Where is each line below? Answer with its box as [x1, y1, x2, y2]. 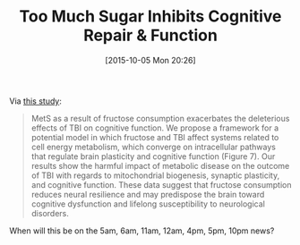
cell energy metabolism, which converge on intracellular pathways [30, 141, 276, 152]
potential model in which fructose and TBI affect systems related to [30, 131, 279, 142]
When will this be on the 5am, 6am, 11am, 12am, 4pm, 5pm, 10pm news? [9, 225, 275, 236]
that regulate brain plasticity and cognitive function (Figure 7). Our [30, 150, 276, 162]
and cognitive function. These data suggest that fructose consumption [30, 179, 292, 190]
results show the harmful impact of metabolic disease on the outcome [30, 160, 290, 171]
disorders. [30, 207, 70, 218]
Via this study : [9, 96, 63, 106]
